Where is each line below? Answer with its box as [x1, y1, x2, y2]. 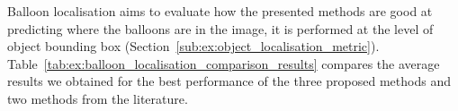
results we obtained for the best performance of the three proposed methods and [7, 72, 451, 90]
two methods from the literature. [7, 89, 188, 107]
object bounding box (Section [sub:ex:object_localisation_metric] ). [7, 37, 380, 55]
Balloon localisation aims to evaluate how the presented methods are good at [7, 2, 433, 20]
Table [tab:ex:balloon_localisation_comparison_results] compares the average [7, 54, 440, 73]
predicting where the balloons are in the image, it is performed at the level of [7, 19, 434, 38]
